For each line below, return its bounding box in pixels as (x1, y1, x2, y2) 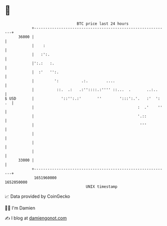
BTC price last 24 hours (76, 21, 129, 26)
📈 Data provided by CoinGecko (5, 193, 70, 199)
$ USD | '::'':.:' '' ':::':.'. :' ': (5, 96, 160, 101)
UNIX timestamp (86, 184, 118, 189)
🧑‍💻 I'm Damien (5, 205, 36, 211)
